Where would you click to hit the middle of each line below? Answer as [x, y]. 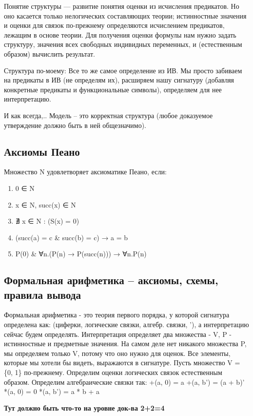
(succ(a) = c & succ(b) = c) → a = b [72, 237]
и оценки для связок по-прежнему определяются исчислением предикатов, [114, 25]
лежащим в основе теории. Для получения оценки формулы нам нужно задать [120, 34]
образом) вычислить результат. [49, 53]
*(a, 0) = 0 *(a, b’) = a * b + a [52, 391]
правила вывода [42, 294]
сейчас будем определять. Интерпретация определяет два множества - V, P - [118, 334]
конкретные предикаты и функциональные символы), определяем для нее [113, 89]
